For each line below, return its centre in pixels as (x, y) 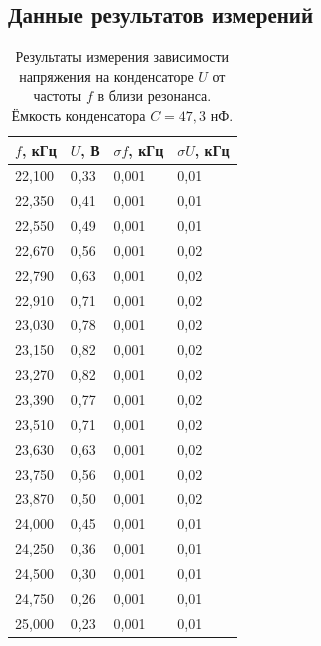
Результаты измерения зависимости (122, 56)
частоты (57, 95)
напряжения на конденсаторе (106, 75)
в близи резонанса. (154, 95)
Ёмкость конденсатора (78, 114)
